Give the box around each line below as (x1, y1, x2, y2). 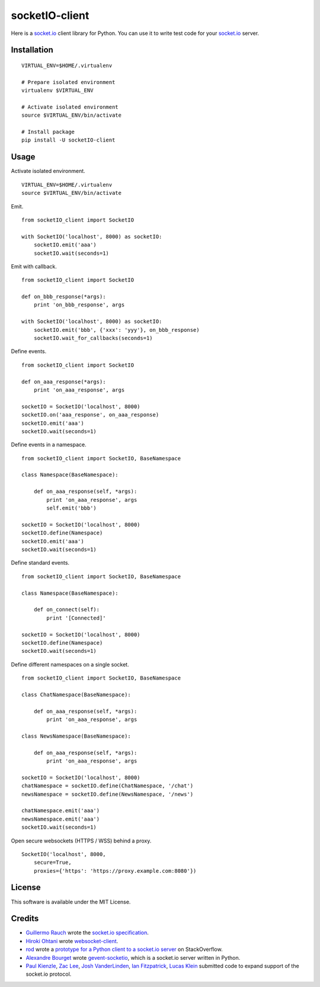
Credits (11, 914, 39, 924)
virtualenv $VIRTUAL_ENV (21, 87, 94, 94)
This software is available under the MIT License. (11, 898, 131, 905)
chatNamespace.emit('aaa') (21, 807, 100, 814)
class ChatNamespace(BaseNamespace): (21, 691, 132, 698)
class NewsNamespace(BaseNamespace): (21, 732, 132, 739)
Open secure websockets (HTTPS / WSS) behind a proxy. (11, 837, 152, 844)
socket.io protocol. (25, 970, 72, 978)
